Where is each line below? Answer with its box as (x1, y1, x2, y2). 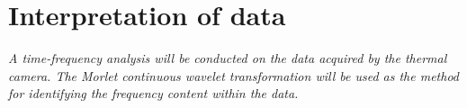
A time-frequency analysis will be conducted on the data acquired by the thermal (8, 49, 447, 67)
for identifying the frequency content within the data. (8, 84, 299, 103)
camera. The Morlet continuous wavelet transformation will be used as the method (8, 66, 460, 85)
